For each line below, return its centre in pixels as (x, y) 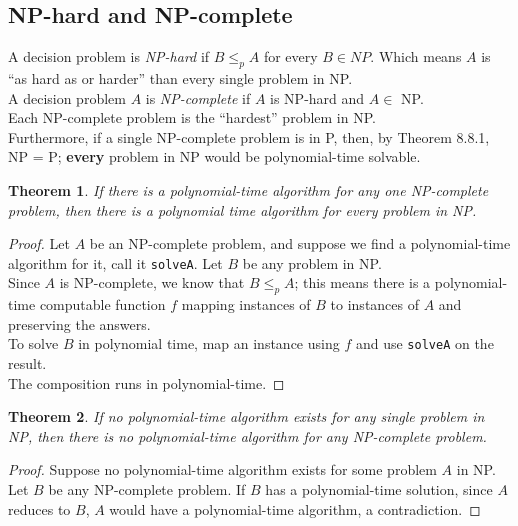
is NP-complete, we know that (152, 282)
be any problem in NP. (312, 262)
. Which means (416, 56)
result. (27, 363)
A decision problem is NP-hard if (109, 56)
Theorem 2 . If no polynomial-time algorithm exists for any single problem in (246, 416)
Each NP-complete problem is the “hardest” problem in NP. (192, 117)
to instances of (375, 304)
